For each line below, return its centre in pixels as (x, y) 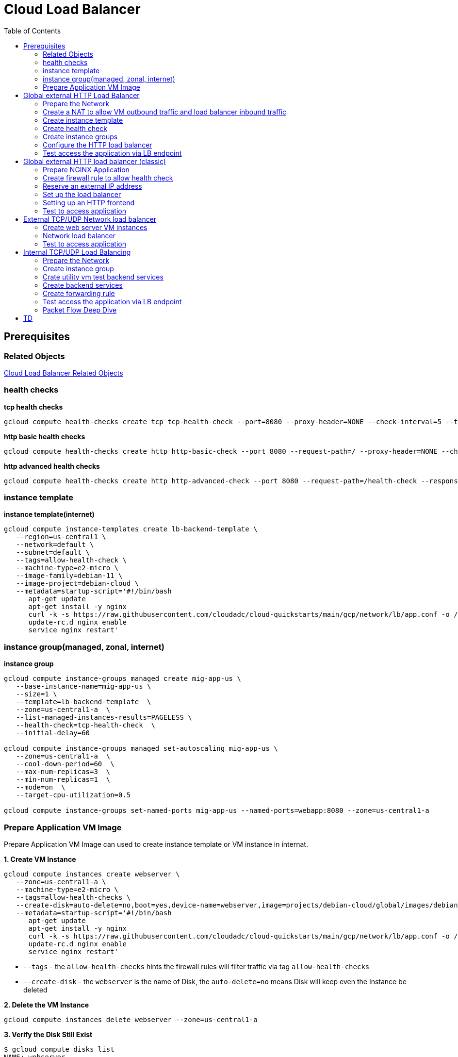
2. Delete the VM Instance (47, 1005)
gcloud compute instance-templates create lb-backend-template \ (131, 529)
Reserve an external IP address (92, 186)
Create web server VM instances (95, 227)
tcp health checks (33, 407)
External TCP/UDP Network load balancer (90, 219)
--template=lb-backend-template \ (84, 702)
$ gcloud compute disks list (59, 1049)
